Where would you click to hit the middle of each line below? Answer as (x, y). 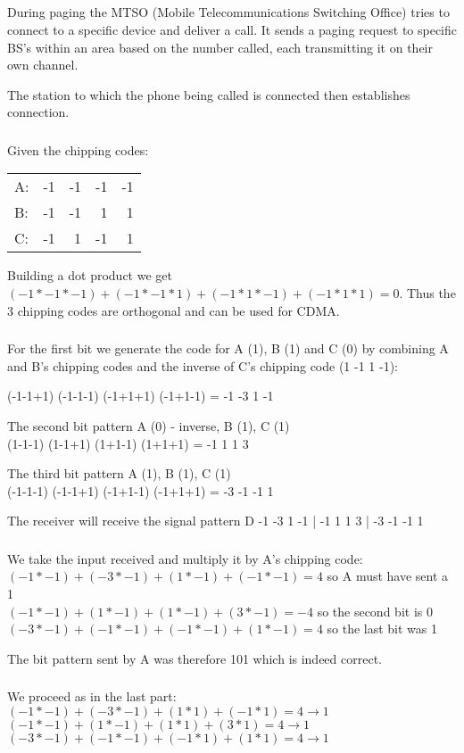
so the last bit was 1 (382, 629)
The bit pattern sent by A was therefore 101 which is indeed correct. (195, 658)
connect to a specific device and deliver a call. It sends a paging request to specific (232, 29)
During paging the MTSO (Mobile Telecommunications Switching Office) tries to (228, 12)
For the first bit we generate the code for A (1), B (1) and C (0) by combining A (228, 348)
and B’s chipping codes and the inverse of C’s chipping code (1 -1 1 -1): (203, 365)
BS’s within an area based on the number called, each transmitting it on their (220, 47)
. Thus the (427, 293)
